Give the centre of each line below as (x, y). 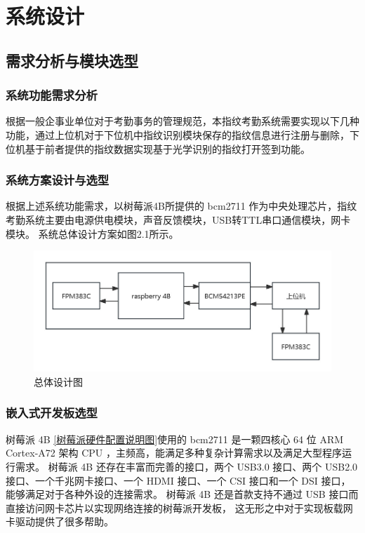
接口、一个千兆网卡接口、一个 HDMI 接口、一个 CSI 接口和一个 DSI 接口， (178, 480)
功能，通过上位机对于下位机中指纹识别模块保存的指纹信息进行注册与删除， (178, 134)
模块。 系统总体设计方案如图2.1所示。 (92, 233)
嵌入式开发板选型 (52, 413)
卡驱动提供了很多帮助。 (60, 521)
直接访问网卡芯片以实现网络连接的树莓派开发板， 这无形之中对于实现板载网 (179, 507)
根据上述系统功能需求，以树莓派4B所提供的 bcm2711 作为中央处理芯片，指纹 (181, 206)
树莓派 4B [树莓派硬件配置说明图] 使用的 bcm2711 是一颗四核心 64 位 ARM (175, 439)
